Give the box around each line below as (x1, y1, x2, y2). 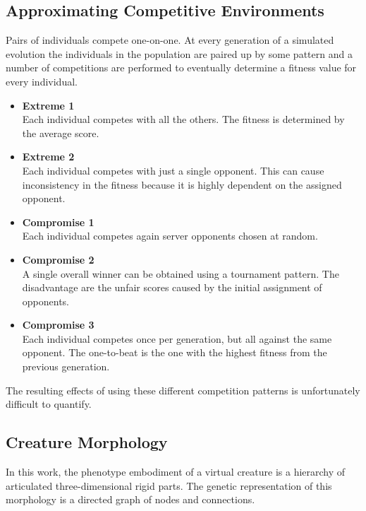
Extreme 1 (22, 98, 75, 112)
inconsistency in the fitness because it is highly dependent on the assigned (22, 177, 342, 192)
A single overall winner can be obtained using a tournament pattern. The (22, 266, 339, 281)
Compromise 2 (22, 252, 94, 266)
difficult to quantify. (6, 397, 92, 411)
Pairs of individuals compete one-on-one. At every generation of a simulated (6, 33, 334, 47)
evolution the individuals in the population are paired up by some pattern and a (6, 46, 353, 61)
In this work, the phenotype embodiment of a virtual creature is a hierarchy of (6, 464, 346, 479)
